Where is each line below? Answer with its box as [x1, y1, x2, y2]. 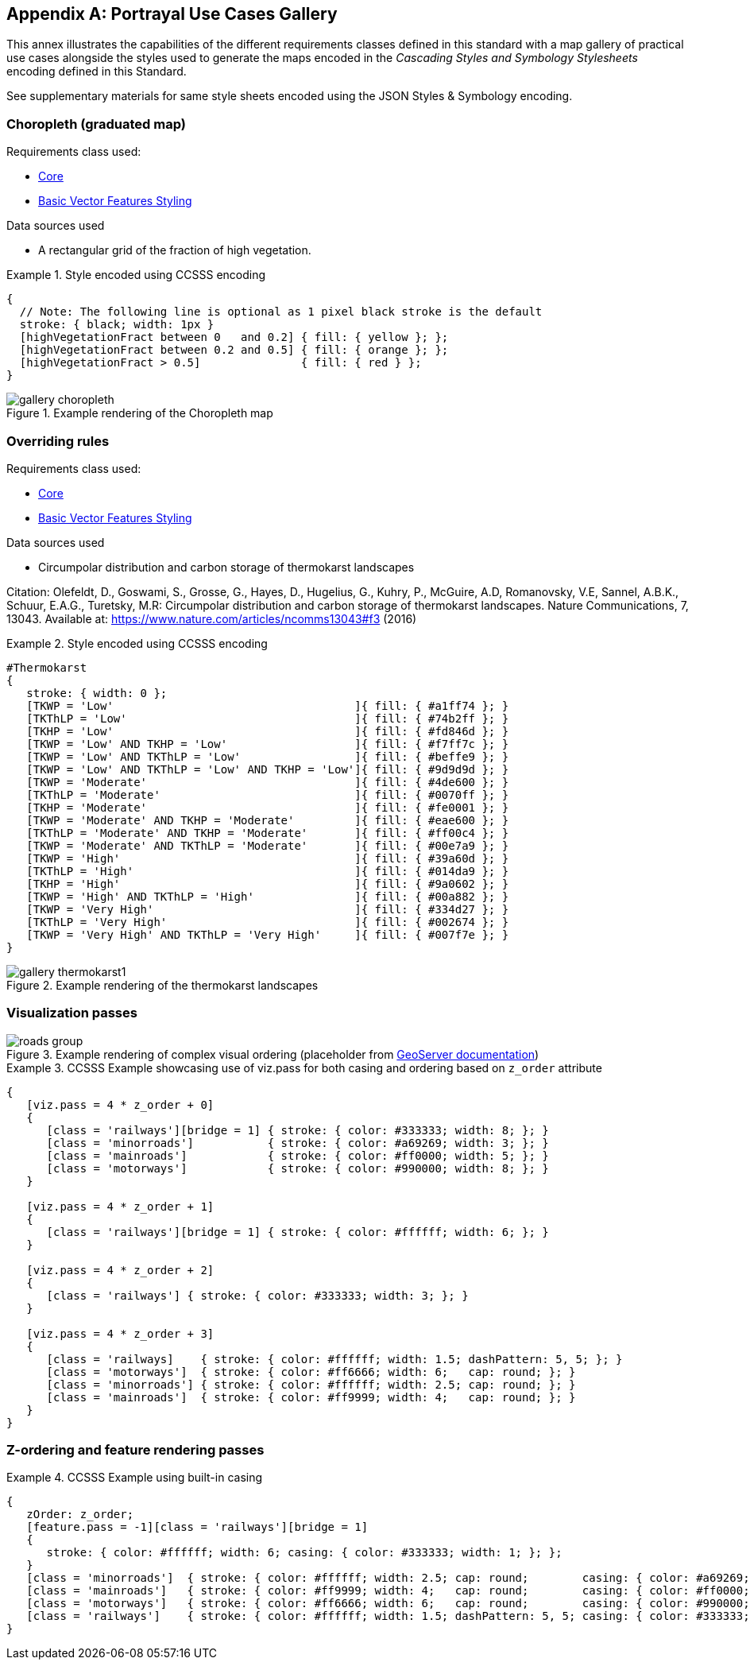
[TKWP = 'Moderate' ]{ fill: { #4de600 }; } [26, 775, 509, 788]
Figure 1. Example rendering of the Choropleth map [6, 406, 273, 420]
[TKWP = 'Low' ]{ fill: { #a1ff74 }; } [26, 699, 509, 712]
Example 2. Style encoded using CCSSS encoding [6, 636, 268, 650]
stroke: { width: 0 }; [26, 686, 168, 699]
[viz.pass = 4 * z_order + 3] [26, 1327, 215, 1340]
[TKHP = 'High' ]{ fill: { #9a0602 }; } [26, 877, 509, 890]
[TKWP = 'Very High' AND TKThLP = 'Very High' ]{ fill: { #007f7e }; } [26, 928, 509, 941]
